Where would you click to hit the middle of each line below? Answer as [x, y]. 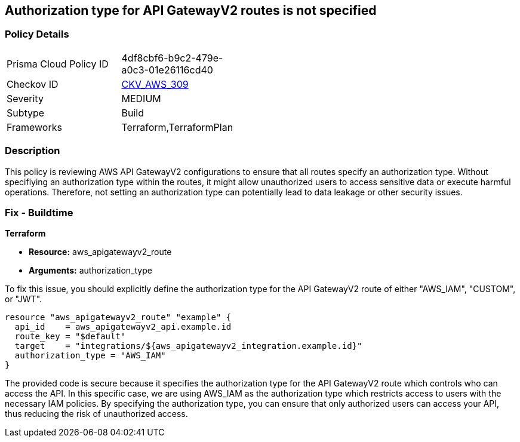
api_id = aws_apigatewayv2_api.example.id [123, 327]
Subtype [26, 113]
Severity [25, 98]
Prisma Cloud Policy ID [58, 64]
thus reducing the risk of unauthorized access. [96, 414]
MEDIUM [141, 98]
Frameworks [34, 127]
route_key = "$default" [70, 337]
